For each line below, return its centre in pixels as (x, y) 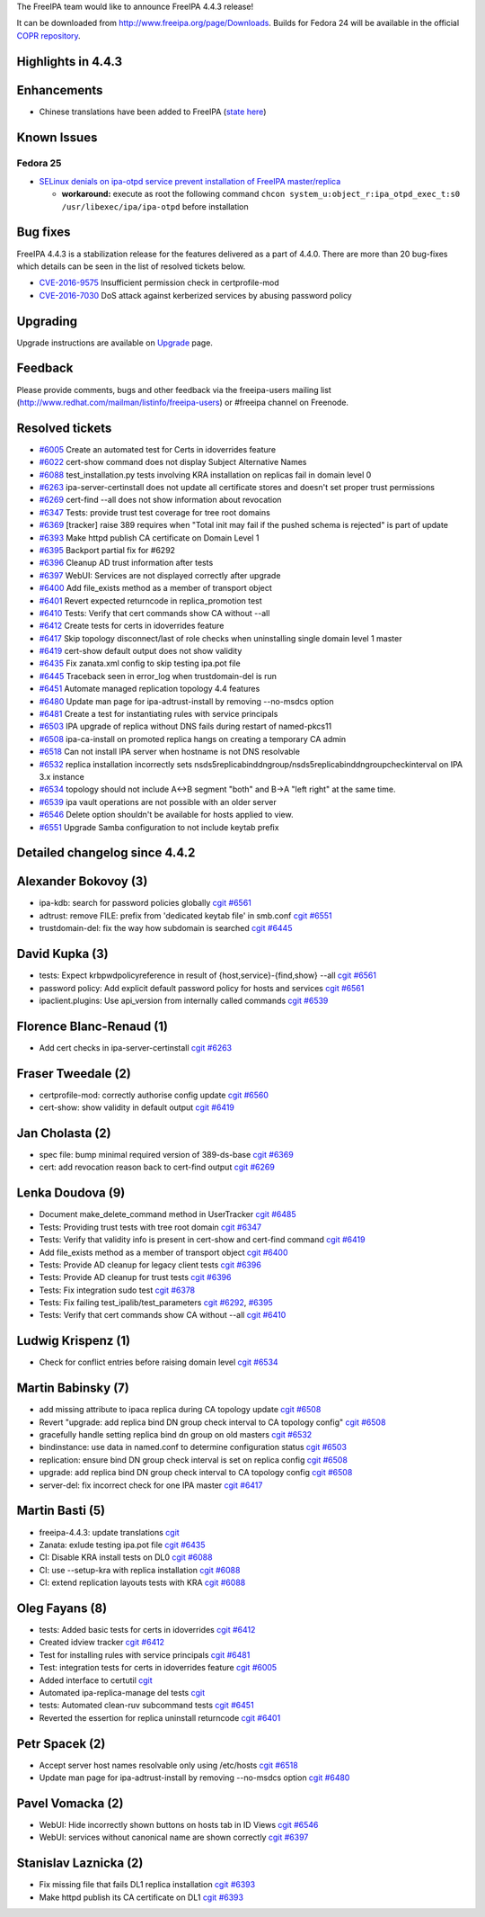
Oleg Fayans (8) (62, 1608)
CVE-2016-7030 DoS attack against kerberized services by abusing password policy (195, 295)
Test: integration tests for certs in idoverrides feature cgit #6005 (158, 1668)
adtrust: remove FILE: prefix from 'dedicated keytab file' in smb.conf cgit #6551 (185, 915)
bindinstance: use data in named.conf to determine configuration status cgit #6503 (193, 1447)
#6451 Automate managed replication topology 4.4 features (150, 689)
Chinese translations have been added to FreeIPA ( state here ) (153, 112)
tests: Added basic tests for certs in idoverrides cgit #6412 (147, 1630)
